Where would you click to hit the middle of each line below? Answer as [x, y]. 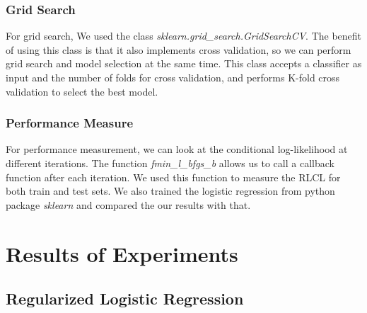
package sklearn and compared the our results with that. [128, 204]
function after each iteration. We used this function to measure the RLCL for [173, 177]
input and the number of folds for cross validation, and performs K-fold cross [173, 77]
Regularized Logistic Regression [125, 298]
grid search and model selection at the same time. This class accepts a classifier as [184, 63]
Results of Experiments [122, 253]
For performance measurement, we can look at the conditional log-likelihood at [177, 149]
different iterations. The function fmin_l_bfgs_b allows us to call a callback [170, 163]
